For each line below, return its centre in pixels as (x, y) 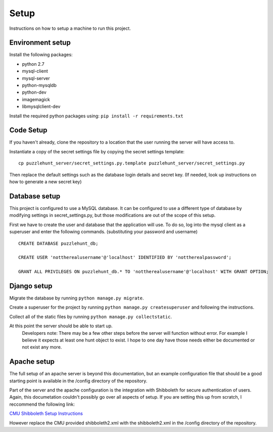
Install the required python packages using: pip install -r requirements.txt (96, 116)
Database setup (35, 196)
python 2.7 (33, 64)
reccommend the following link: (42, 404)
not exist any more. (42, 347)
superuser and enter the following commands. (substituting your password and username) (104, 232)
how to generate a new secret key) (45, 182)
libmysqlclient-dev (41, 107)
